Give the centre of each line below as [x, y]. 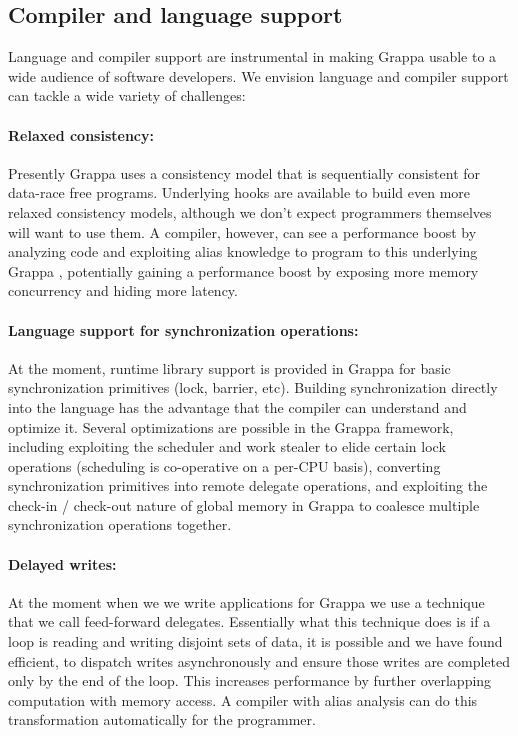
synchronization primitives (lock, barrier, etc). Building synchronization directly [253, 387]
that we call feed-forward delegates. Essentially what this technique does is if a [249, 621]
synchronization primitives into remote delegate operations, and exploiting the [248, 485]
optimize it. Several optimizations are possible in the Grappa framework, [231, 426]
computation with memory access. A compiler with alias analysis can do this [243, 699]
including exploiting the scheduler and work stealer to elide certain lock [227, 446]
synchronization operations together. [120, 524]
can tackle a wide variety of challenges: [127, 95]
